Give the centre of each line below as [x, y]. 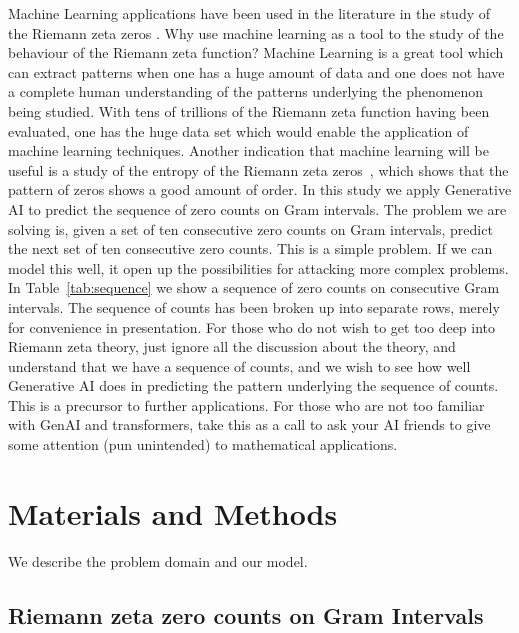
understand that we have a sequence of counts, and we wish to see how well [239, 365]
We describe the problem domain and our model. [158, 560]
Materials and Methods [173, 512]
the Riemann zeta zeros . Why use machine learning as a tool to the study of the [256, 32]
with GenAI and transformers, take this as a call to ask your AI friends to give [249, 424]
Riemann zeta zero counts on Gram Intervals [246, 614]
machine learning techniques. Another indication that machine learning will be [248, 150]
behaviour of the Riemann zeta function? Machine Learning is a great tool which [256, 52]
